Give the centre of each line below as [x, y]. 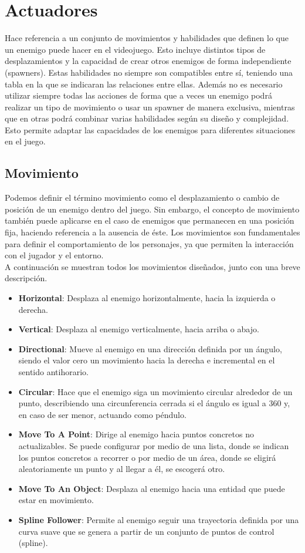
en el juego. [25, 141]
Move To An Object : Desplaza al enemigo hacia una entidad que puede [152, 488]
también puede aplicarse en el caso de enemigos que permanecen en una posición [150, 220]
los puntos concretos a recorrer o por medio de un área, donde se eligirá [147, 457]
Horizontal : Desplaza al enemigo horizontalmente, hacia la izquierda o [147, 298]
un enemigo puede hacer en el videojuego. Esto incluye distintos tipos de [135, 49]
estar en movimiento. [56, 500]
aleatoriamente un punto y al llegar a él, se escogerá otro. [122, 469]
